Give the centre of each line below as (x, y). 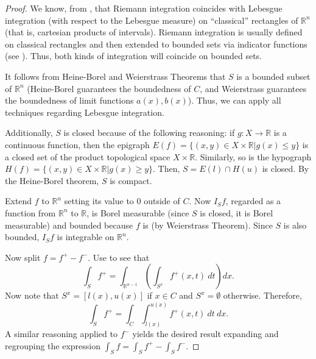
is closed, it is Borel (237, 212)
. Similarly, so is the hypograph (253, 156)
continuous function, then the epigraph (77, 144)
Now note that (32, 295)
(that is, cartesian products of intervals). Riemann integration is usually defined (154, 32)
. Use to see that (119, 257)
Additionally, (29, 133)
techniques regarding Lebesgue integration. (85, 112)
